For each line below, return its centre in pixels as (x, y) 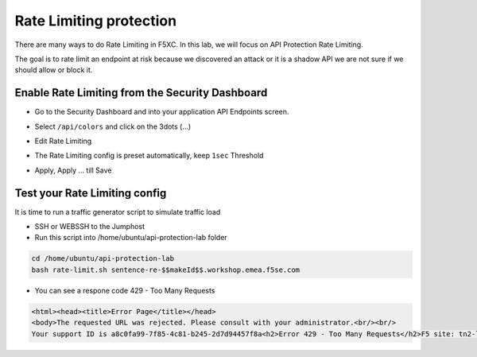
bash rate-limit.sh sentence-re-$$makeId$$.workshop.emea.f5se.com (166, 270)
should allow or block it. (54, 70)
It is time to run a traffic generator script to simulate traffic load (118, 211)
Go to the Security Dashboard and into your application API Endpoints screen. (162, 112)
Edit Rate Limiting (63, 141)
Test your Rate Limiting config (91, 193)
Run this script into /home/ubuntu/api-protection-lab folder (131, 238)
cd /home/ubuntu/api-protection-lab (103, 259)
